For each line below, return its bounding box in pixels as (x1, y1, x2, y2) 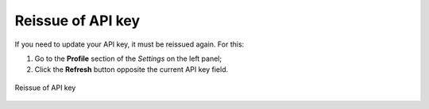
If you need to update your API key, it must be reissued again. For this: (14, 39, 245, 49)
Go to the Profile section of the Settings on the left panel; (34, 54, 222, 63)
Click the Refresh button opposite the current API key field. (34, 65, 229, 74)
